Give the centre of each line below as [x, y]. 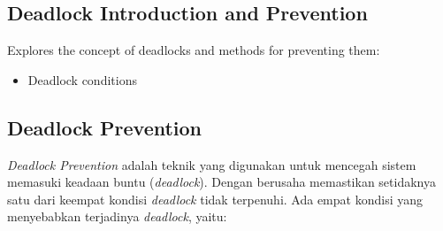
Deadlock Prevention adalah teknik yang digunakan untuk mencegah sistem [212, 164]
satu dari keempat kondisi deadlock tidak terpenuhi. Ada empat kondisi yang [215, 199]
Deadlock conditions [82, 79]
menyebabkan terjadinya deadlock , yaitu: [117, 216]
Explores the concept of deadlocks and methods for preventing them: [194, 50]
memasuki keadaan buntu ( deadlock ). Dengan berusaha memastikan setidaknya [221, 182]
